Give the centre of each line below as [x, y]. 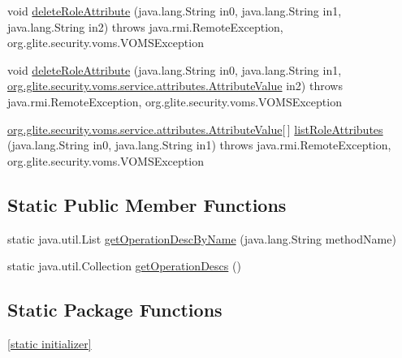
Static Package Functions [115, 310]
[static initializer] [50, 343]
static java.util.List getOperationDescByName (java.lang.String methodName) [202, 238]
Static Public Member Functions [147, 204]
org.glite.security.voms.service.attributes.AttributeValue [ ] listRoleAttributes [195, 129]
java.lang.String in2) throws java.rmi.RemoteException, [145, 26]
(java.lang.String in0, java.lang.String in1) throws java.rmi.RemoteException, [199, 145]
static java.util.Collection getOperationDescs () [124, 266]
